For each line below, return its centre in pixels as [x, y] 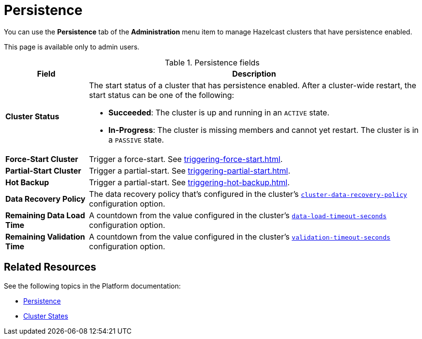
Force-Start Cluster [42, 159]
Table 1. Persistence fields [212, 62]
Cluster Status [32, 116]
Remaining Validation [45, 236]
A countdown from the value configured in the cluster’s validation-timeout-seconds [240, 236]
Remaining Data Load [45, 215]
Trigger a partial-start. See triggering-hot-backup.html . [189, 182]
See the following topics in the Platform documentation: [93, 286]
